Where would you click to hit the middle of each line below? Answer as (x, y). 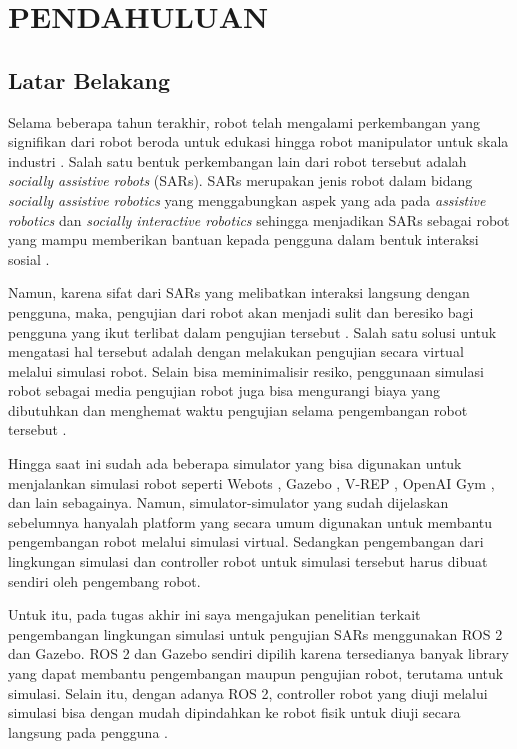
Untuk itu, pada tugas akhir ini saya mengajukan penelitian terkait (214, 614)
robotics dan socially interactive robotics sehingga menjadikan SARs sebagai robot (259, 219)
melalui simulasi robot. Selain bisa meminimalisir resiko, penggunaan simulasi (246, 370)
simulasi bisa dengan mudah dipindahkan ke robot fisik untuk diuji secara (234, 712)
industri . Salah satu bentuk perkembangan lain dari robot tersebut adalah (237, 160)
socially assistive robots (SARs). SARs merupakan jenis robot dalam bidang (240, 180)
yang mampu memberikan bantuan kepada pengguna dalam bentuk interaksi (243, 239)
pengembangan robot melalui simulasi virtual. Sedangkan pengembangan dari (246, 541)
